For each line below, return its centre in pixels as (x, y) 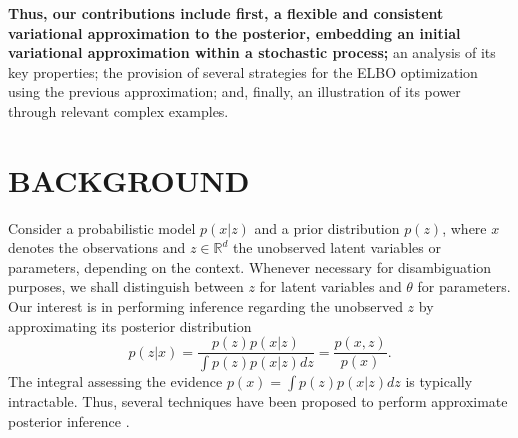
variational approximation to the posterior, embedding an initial (234, 32)
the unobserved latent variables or (336, 247)
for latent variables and (330, 286)
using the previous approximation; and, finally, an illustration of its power (234, 91)
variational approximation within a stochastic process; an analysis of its (252, 52)
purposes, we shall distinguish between (126, 286)
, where (464, 227)
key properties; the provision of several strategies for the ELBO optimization (243, 71)
